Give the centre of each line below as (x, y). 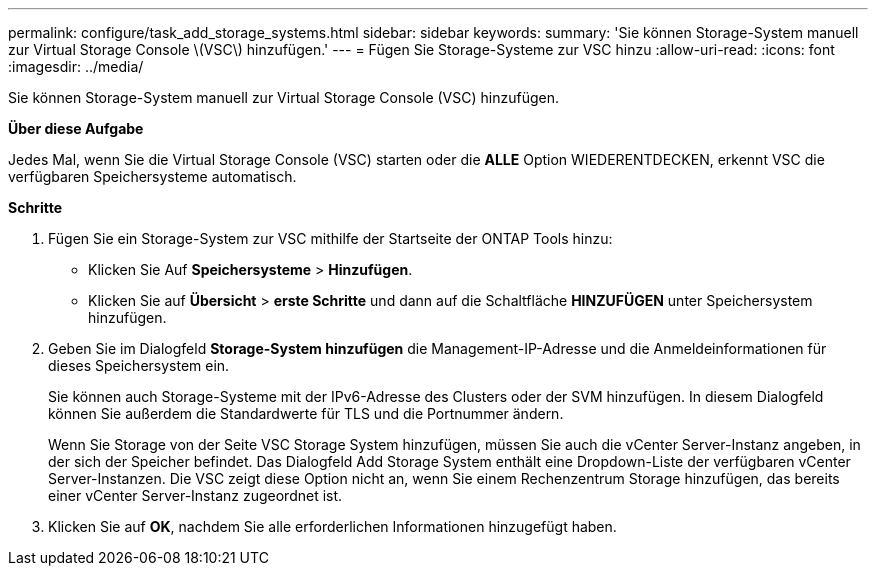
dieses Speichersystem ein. (139, 365)
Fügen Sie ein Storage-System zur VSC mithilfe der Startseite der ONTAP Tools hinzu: (330, 238)
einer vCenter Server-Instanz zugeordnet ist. (195, 495)
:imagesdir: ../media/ (76, 66)
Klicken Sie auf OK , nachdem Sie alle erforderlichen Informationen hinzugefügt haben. (332, 526)
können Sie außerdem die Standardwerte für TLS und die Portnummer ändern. (306, 413)
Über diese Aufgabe (76, 128)
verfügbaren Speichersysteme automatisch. (152, 176)
